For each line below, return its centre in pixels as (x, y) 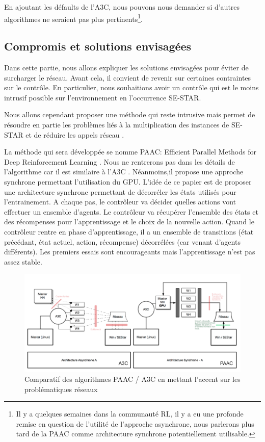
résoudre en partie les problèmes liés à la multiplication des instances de (117, 125)
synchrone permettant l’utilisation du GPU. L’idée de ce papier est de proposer (128, 181)
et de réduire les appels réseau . (75, 134)
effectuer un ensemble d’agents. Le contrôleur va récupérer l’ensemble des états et (131, 211)
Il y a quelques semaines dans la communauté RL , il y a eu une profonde (130, 414)
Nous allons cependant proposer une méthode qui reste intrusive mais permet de (130, 114)
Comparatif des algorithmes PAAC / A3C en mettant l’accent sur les (132, 379)
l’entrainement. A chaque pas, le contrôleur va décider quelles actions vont (120, 202)
